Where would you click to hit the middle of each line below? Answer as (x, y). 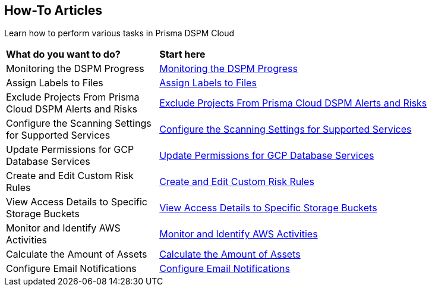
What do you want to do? (63, 54)
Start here (182, 54)
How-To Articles (53, 10)
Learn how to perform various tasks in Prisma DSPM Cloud (119, 33)
